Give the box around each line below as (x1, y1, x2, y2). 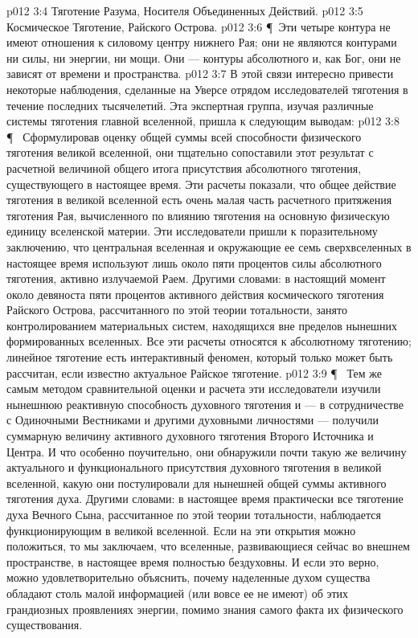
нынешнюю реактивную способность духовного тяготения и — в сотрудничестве (6, 395, 404, 412)
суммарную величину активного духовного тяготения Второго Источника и (6, 427, 374, 444)
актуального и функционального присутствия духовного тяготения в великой (6, 459, 382, 476)
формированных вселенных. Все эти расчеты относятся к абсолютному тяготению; (6, 333, 412, 350)
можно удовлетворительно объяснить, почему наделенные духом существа (6, 569, 371, 586)
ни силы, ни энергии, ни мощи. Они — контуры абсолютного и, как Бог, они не (6, 49, 401, 66)
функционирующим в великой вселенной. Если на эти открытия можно (6, 521, 356, 538)
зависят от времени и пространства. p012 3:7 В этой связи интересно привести (6, 65, 394, 82)
